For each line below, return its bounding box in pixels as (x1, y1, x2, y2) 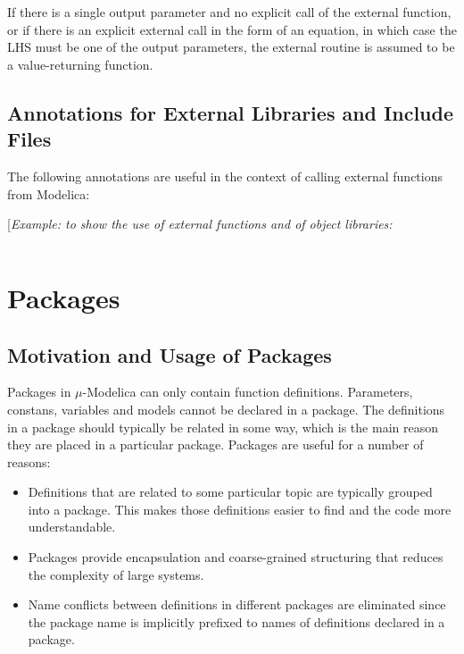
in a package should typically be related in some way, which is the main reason (7, 417, 438, 436)
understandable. (28, 517, 116, 536)
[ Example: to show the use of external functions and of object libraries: (7, 214, 393, 233)
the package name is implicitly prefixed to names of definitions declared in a (28, 612, 445, 631)
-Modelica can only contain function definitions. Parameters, (82, 382, 413, 401)
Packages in (7, 382, 71, 401)
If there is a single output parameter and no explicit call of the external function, (7, 3, 452, 21)
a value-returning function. (7, 54, 153, 73)
